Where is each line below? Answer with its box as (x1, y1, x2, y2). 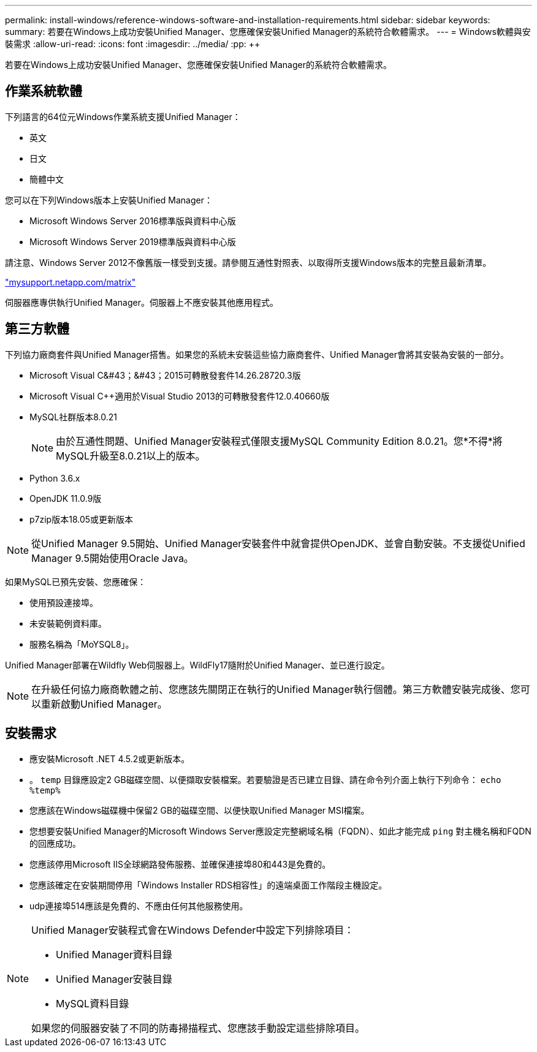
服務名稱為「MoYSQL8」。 (29, 638, 134, 649)
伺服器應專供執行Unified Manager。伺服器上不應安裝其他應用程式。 (5, 297, 278, 308)
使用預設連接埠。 (29, 597, 98, 608)
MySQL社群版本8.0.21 (29, 411, 117, 422)
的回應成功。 (29, 838, 81, 849)
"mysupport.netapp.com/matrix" (5, 276, 136, 287)
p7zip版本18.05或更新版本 (29, 513, 134, 524)
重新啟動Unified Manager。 (41, 697, 167, 710)
